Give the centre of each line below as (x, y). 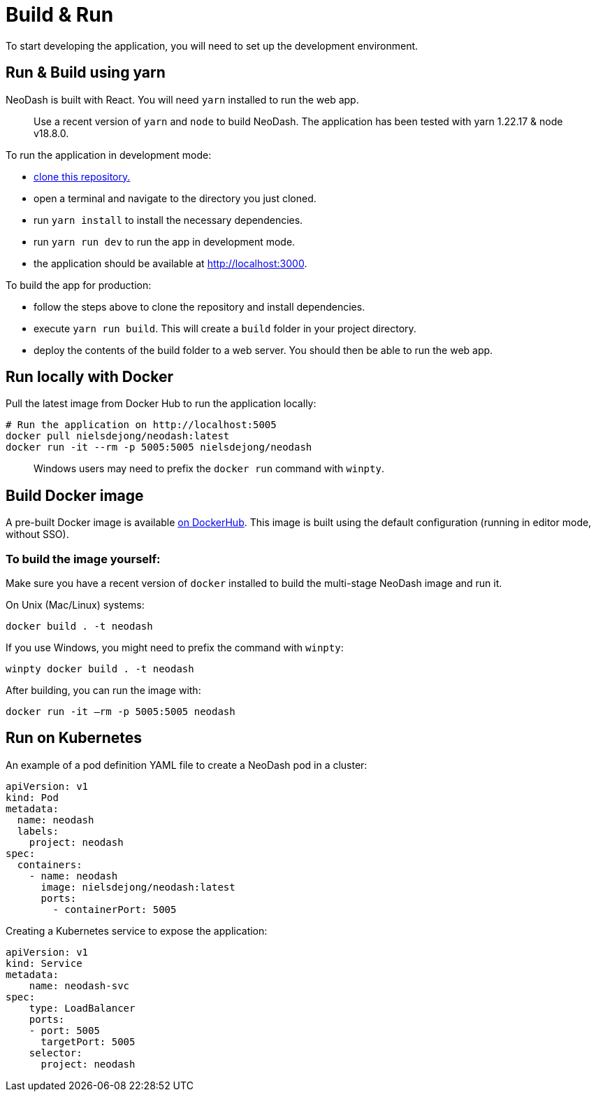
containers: (50, 864)
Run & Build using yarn (86, 73)
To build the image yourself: (83, 559)
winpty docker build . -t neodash (100, 669)
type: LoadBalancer (82, 1008)
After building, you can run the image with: (103, 691)
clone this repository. (82, 176)
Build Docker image (75, 495)
